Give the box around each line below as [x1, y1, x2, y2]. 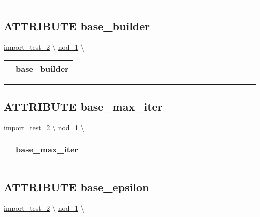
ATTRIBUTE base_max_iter [4, 99, 163, 114]
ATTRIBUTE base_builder [4, 18, 150, 34]
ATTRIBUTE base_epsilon [4, 179, 149, 194]
